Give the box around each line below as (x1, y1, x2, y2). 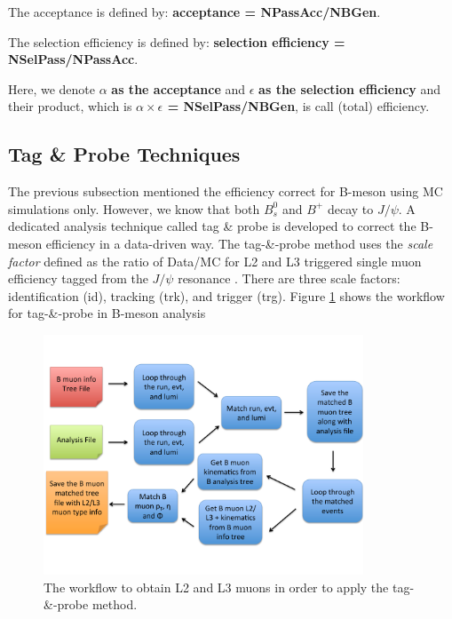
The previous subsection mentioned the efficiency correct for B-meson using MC (8, 182, 443, 201)
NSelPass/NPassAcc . (8, 50, 139, 68)
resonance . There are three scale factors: (178, 269, 400, 288)
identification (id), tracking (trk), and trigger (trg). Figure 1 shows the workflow (8, 286, 445, 305)
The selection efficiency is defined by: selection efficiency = (8, 32, 345, 51)
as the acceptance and (111, 79, 246, 98)
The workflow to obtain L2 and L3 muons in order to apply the (44, 577, 389, 596)
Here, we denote (8, 79, 96, 98)
